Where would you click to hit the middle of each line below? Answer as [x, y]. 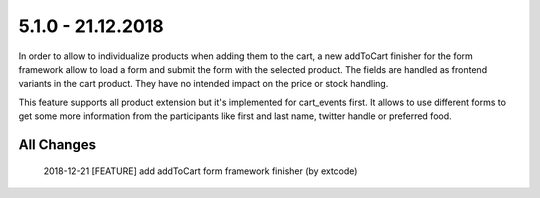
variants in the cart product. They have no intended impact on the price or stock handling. [203, 84]
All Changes [57, 144]
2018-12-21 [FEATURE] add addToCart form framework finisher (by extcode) [200, 171]
